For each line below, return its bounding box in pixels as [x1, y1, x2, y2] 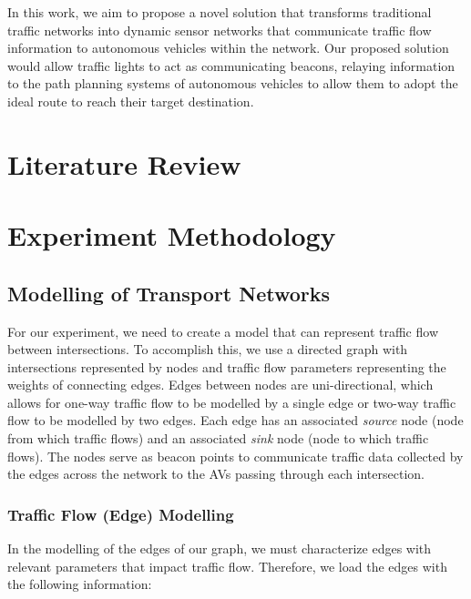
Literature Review [7, 145, 241, 182]
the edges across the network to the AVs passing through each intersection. [7, 464, 425, 483]
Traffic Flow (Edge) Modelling [7, 503, 234, 525]
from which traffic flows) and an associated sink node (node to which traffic [7, 429, 429, 448]
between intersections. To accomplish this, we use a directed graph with [7, 340, 408, 359]
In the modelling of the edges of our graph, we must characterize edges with [7, 539, 432, 558]
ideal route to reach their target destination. [7, 91, 254, 110]
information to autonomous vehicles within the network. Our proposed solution [7, 38, 449, 57]
